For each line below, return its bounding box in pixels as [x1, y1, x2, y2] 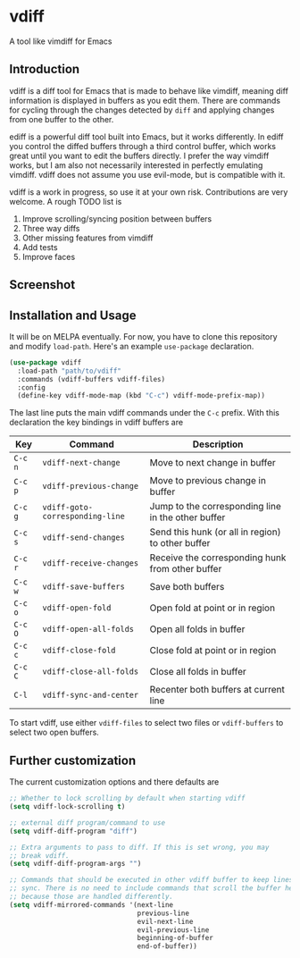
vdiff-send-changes [42, 533, 125, 542]
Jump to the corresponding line [149, 500, 281, 513]
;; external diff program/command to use [9, 818, 166, 828]
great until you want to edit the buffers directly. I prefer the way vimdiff [9, 150, 270, 161]
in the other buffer [149, 511, 226, 524]
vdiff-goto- [42, 502, 94, 513]
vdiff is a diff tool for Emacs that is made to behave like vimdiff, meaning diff [9, 85, 288, 96]
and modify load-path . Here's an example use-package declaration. [9, 340, 254, 351]
